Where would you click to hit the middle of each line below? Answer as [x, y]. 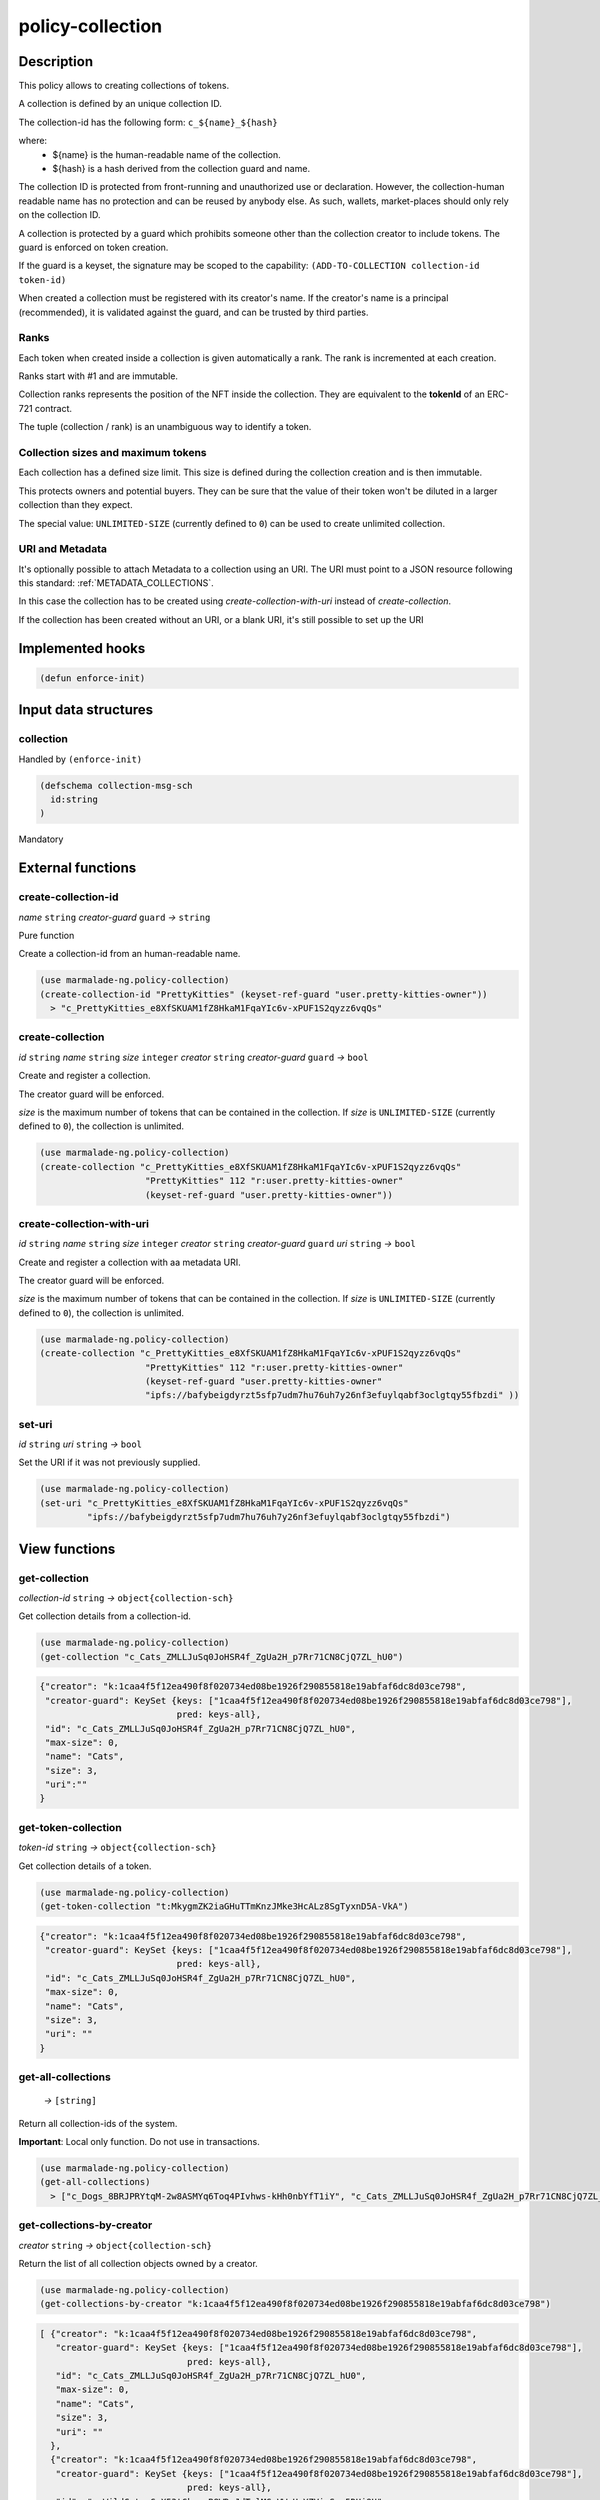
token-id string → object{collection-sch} [117, 1847]
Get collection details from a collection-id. [105, 1616]
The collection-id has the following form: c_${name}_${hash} [148, 122]
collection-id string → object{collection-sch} [126, 1598]
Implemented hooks [82, 648]
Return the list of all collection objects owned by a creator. [138, 2263]
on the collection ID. [59, 215]
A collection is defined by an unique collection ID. [120, 104]
